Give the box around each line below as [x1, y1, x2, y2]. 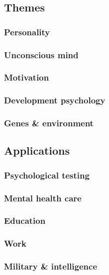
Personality [4, 25, 50, 38]
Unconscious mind [4, 48, 79, 61]
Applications [4, 143, 70, 158]
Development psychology [4, 94, 106, 106]
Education [4, 214, 46, 227]
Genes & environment [4, 117, 94, 129]
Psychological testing [4, 169, 90, 181]
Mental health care [4, 191, 82, 204]
